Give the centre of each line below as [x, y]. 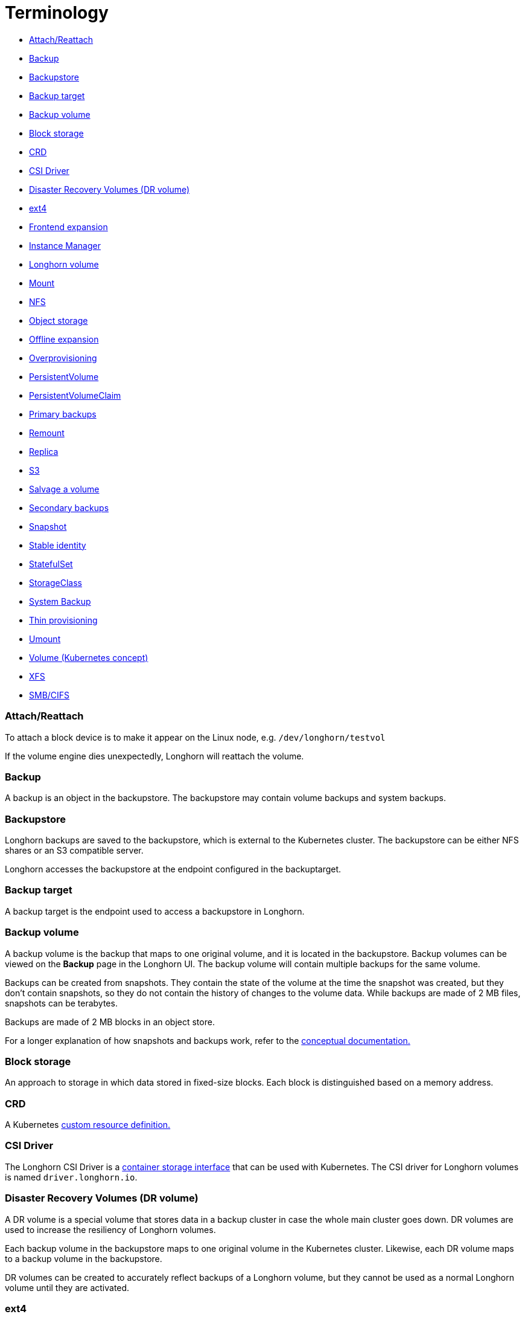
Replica [44, 451]
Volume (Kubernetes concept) [89, 657]
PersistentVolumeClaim [75, 395]
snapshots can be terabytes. [61, 1003]
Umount [45, 639]
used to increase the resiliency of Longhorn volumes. [110, 1229]
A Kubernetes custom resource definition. [88, 1125]
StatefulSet [51, 564]
